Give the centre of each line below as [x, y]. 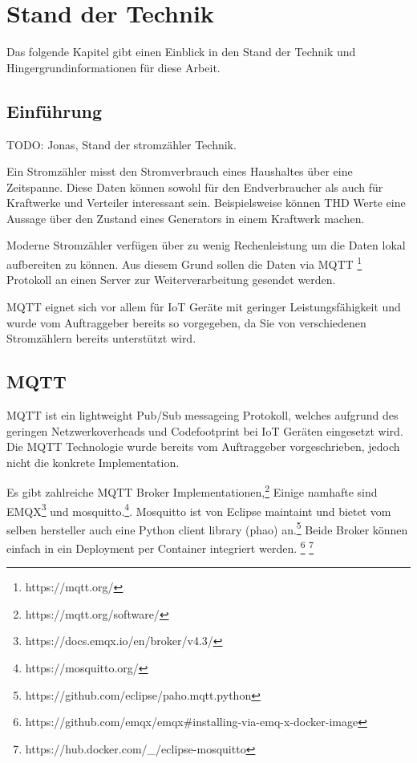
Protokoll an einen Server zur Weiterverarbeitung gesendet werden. [171, 280]
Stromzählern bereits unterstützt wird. [101, 338]
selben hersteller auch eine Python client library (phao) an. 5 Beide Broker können [207, 528]
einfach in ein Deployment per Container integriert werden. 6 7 [160, 547]
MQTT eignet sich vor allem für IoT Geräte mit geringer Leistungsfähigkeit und [204, 306]
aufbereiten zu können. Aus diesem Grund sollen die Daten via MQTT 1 [184, 263]
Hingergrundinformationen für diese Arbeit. [113, 67]
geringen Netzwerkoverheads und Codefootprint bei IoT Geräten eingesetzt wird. [205, 430]
